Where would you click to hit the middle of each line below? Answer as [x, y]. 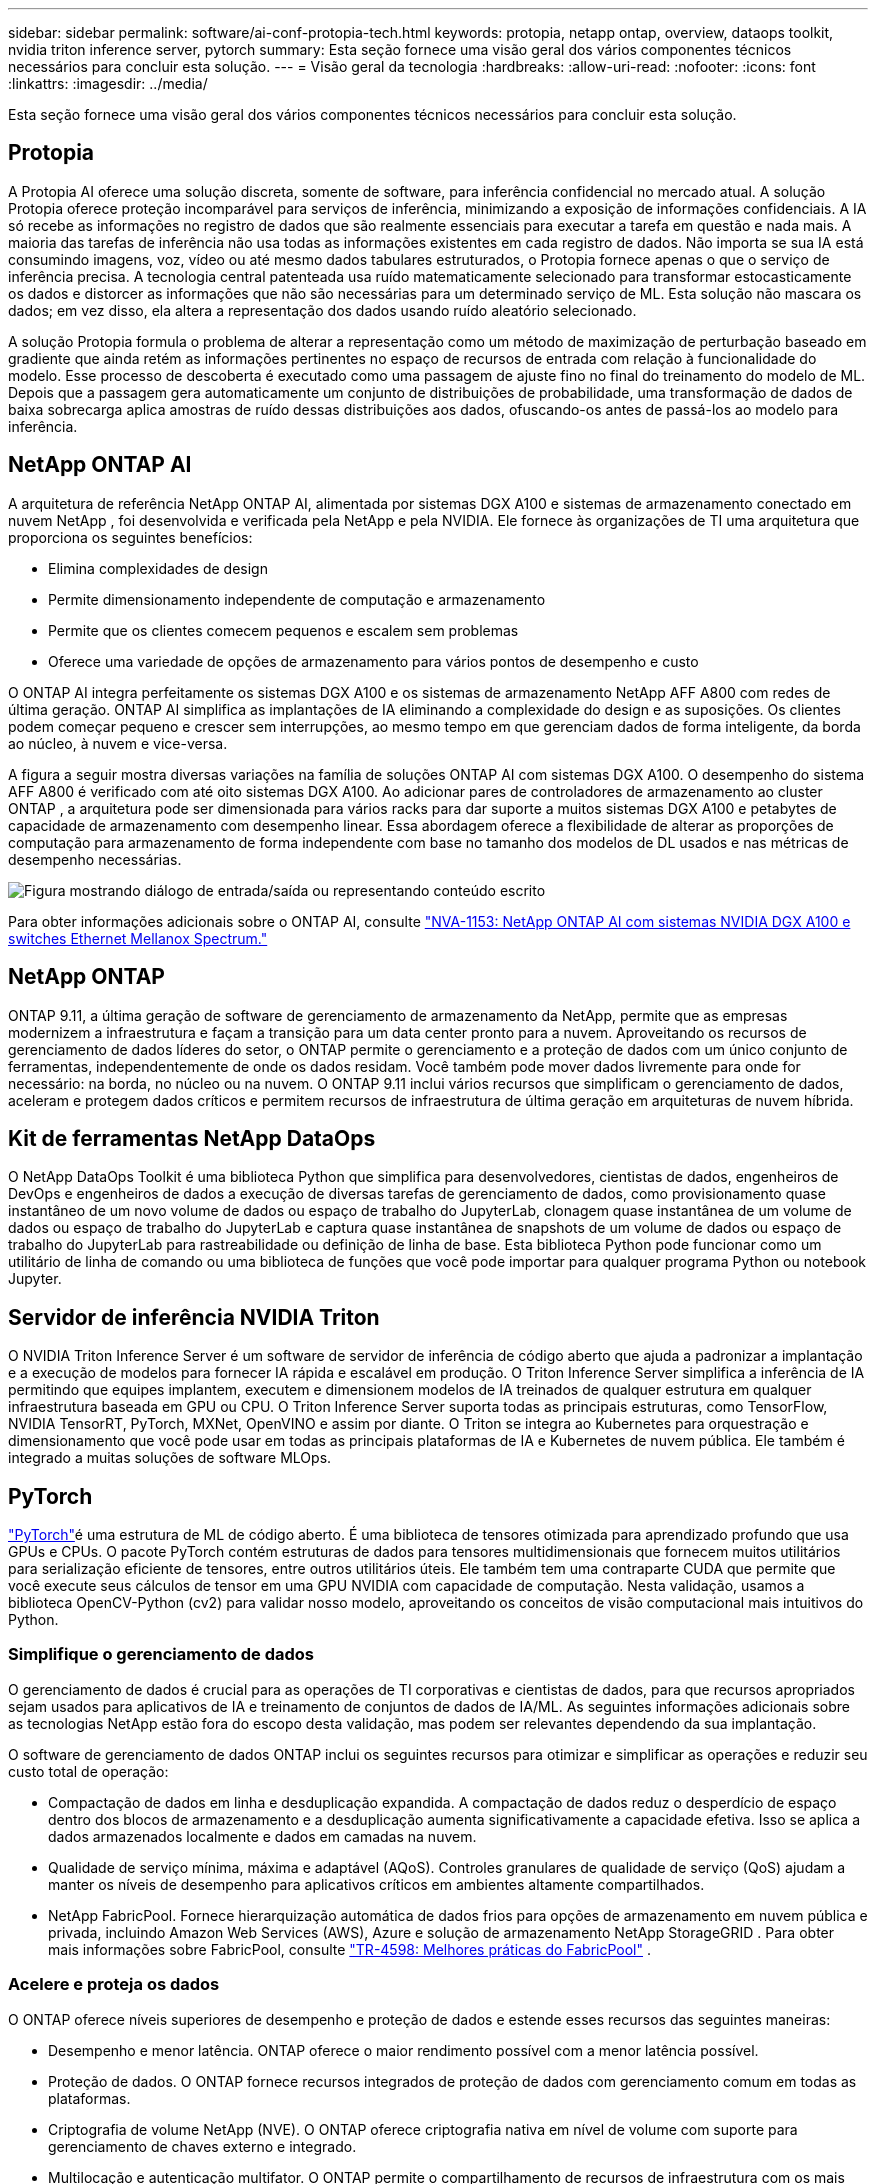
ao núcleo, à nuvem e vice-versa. [118, 743]
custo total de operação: [88, 1771]
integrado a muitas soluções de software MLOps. [170, 1458]
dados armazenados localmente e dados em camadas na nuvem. [262, 1836]
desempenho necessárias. [95, 859]
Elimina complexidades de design [158, 568]
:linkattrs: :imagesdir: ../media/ [108, 83]
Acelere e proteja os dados [114, 1984]
